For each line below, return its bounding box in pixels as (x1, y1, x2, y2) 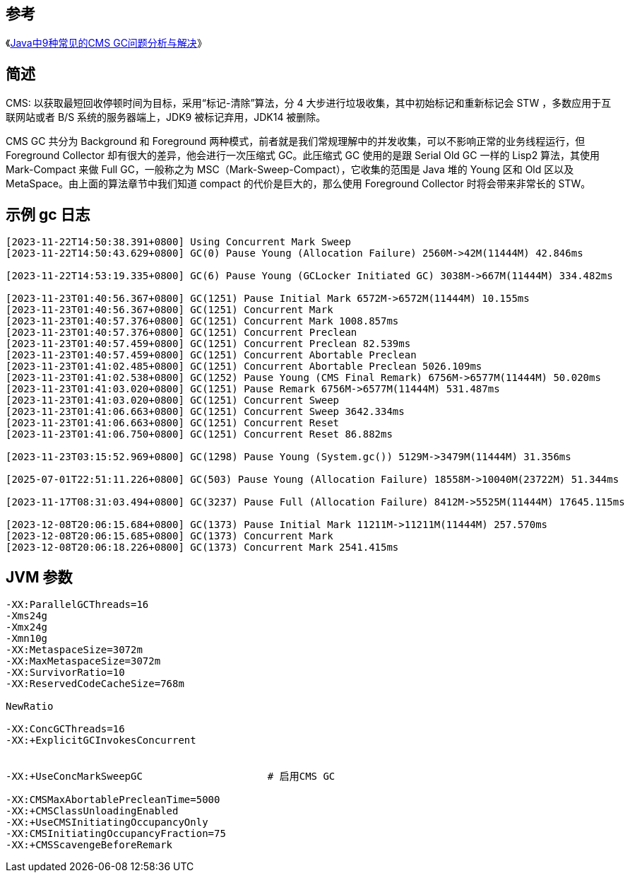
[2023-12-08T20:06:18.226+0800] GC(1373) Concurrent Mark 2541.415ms (6, 542, 399, 554)
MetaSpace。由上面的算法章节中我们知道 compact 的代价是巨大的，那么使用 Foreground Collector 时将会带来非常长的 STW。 (6, 177, 591, 190)
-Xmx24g (6, 621, 48, 633)
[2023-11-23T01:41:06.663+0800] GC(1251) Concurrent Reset (6, 417, 340, 429)
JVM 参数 (6, 568, 73, 586)
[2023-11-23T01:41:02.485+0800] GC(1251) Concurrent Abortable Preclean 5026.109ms (6, 361, 482, 373)
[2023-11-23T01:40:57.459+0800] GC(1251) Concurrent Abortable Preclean (6, 349, 417, 361)
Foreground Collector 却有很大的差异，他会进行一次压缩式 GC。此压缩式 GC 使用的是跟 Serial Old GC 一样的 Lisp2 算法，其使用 (6, 149, 600, 162)
